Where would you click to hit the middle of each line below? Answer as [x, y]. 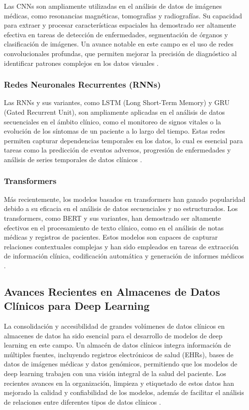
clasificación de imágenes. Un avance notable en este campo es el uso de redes [119, 44]
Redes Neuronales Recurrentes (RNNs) [82, 84]
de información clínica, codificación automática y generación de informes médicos [124, 256]
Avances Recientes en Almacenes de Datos [112, 291]
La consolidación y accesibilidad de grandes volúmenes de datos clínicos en [114, 326]
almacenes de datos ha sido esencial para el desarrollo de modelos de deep [113, 335]
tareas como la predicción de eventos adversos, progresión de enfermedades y [117, 150]
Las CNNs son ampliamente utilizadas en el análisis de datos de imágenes [113, 6]
